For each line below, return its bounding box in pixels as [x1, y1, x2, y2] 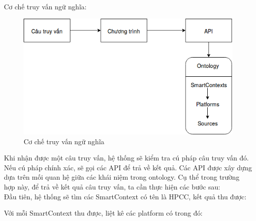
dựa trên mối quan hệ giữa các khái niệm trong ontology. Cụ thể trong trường [4, 172, 240, 182]
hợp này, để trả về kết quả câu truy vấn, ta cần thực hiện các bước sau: [4, 182, 221, 192]
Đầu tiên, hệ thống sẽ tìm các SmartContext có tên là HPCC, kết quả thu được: [4, 191, 247, 201]
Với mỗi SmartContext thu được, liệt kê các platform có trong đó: [4, 208, 203, 218]
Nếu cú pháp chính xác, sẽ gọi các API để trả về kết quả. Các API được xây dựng [4, 162, 252, 172]
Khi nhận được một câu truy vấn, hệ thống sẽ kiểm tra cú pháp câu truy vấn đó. [4, 153, 249, 163]
